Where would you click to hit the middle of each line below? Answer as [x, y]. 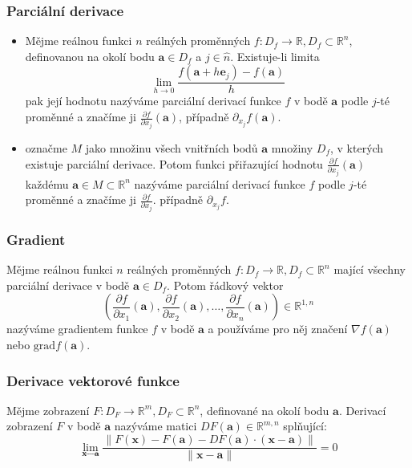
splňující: [305, 426]
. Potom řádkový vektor [225, 285]
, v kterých [357, 147]
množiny [292, 147]
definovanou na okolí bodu [90, 56]
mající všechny [370, 269]
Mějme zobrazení [48, 410]
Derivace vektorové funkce [93, 380]
